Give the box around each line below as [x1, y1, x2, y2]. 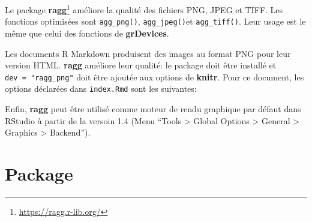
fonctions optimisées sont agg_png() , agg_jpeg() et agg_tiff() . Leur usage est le [5, 15, 306, 28]
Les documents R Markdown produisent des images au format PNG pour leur [5, 47, 291, 59]
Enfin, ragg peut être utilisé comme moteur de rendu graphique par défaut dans [5, 103, 301, 115]
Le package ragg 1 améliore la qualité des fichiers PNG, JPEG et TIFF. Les [5, 2, 283, 16]
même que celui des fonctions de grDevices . [5, 26, 169, 39]
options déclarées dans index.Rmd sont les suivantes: [5, 82, 197, 95]
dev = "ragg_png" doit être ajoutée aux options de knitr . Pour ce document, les [5, 70, 304, 83]
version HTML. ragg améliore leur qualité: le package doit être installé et [5, 59, 277, 71]
